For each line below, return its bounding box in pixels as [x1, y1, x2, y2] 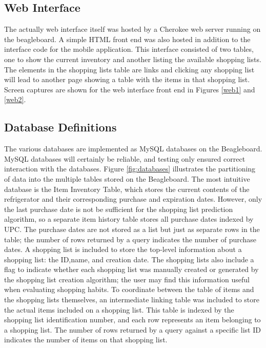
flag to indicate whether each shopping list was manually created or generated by [4, 264, 259, 275]
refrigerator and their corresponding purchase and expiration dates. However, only [4, 194, 262, 204]
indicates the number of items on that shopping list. [4, 334, 168, 345]
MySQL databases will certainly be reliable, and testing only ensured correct [4, 153, 245, 164]
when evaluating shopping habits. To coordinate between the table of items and [4, 284, 254, 295]
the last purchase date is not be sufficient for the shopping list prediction [4, 203, 233, 214]
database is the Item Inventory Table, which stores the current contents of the [4, 183, 250, 194]
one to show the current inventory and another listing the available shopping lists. [4, 53, 261, 64]
